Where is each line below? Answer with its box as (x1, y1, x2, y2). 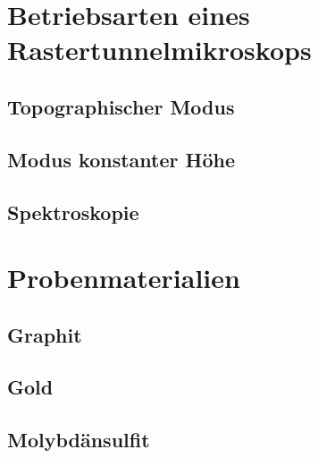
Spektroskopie (7, 198, 139, 225)
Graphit (7, 320, 82, 348)
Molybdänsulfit (7, 426, 150, 454)
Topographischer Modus (7, 92, 235, 120)
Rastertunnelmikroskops (7, 31, 312, 68)
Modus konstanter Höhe (7, 145, 235, 173)
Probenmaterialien (7, 259, 240, 296)
